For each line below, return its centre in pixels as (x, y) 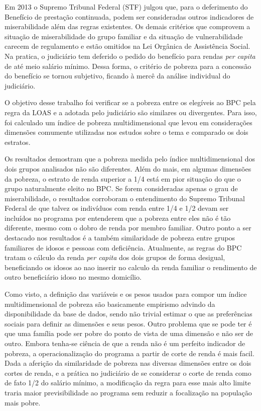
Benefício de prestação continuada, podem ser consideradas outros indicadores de (129, 16)
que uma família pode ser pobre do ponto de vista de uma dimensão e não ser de (129, 333)
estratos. (18, 142)
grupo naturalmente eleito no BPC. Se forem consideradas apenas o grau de (121, 188)
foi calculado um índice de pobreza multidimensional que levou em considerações (128, 122)
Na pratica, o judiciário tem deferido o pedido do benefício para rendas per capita (130, 56)
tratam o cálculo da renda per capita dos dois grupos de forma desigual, (115, 257)
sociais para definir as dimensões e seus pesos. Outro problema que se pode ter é (128, 323)
